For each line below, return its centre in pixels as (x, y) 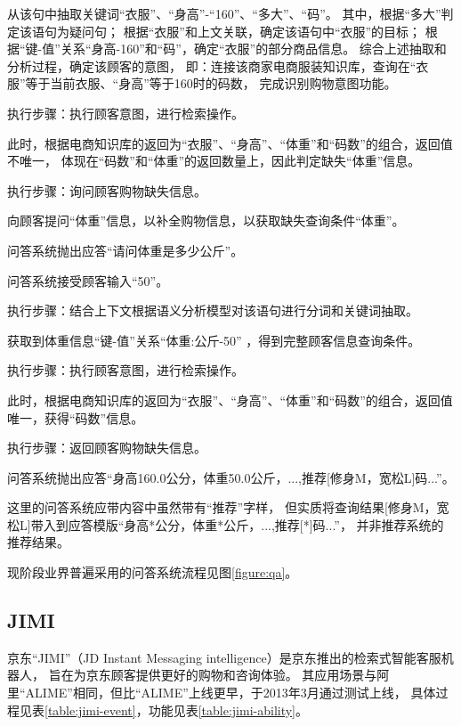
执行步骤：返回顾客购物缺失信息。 (107, 448)
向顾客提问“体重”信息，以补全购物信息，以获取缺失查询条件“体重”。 (206, 220)
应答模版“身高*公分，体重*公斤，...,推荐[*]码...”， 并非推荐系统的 (256, 524)
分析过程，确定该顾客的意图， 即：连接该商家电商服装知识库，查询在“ (212, 65)
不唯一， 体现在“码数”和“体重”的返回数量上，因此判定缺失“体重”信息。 (214, 161)
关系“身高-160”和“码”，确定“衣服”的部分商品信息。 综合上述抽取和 (253, 49)
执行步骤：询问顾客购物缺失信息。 (107, 190)
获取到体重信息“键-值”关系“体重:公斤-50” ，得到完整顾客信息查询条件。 (214, 340)
